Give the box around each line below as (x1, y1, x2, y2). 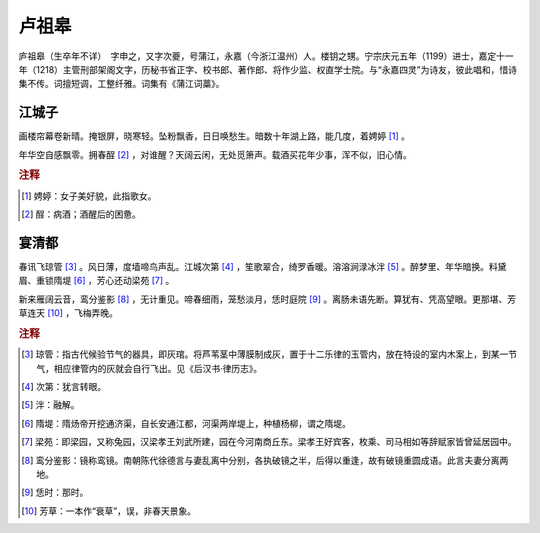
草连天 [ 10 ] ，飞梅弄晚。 (18, 307, 119, 319)
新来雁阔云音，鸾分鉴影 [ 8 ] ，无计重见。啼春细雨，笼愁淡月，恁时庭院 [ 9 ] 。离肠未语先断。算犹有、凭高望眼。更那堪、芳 (18, 293, 517, 305)
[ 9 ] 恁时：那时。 (21, 486, 89, 499)
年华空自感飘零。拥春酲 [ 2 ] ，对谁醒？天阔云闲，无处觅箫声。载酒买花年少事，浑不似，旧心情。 (18, 148, 412, 160)
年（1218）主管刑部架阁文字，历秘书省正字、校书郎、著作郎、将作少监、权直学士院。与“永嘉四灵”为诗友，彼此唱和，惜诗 (18, 63, 517, 75)
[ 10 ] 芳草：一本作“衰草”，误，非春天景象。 (21, 505, 197, 517)
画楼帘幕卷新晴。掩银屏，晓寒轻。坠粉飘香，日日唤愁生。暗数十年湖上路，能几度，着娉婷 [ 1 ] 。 (18, 130, 410, 142)
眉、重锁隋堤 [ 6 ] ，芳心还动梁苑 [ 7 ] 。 (18, 275, 175, 287)
